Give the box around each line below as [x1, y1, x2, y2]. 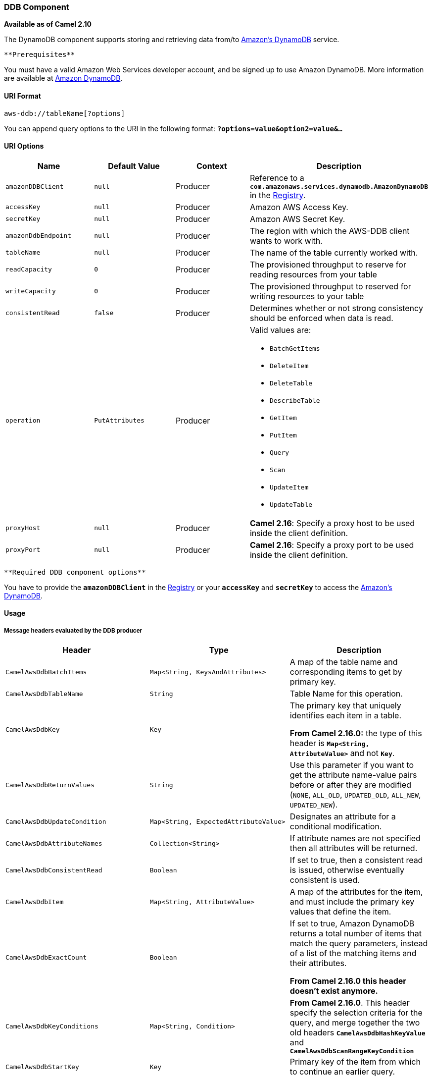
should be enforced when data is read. [249, 313, 393, 323]
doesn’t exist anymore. [289, 986, 378, 996]
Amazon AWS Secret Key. [249, 214, 345, 224]
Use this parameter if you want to [289, 760, 414, 770]
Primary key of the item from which [289, 1057, 421, 1067]
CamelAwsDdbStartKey [5, 1063, 79, 1071]
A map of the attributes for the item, [289, 887, 423, 897]
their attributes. [289, 958, 347, 969]
